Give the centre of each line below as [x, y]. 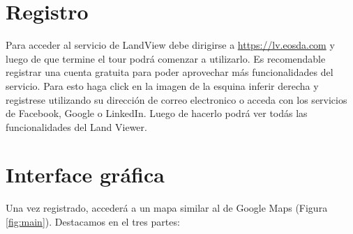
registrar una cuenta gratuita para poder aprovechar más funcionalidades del [170, 72]
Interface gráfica [85, 174]
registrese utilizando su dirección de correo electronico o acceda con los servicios [176, 99]
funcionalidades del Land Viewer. [76, 126]
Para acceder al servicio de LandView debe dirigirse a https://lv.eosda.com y [170, 45]
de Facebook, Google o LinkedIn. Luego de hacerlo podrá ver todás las [157, 113]
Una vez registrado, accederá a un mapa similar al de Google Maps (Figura [167, 208]
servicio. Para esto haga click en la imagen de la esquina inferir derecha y [162, 85]
